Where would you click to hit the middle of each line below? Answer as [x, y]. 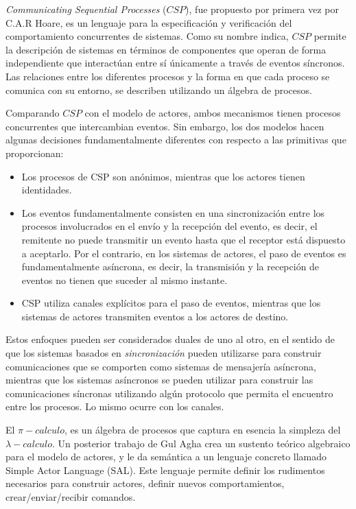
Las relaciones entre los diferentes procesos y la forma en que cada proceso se [168, 76]
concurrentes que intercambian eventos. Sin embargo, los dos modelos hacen [165, 126]
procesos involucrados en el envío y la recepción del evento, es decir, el [169, 226]
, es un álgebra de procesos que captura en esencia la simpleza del [202, 430]
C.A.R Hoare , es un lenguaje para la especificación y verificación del [149, 22]
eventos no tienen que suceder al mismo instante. [124, 280]
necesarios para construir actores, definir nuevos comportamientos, [145, 483]
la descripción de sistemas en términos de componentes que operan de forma [166, 49]
